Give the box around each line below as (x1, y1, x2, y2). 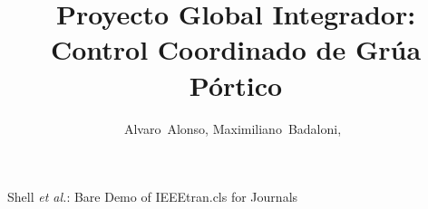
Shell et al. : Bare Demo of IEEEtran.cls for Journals (7, 187, 298, 206)
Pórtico (189, 66, 283, 103)
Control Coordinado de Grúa (50, 31, 422, 68)
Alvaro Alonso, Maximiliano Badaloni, (123, 119, 342, 138)
